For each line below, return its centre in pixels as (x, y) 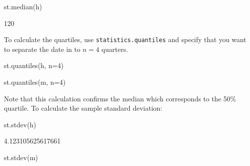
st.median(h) (23, 6)
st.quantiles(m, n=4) (35, 82)
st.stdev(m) (21, 157)
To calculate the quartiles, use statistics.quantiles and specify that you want (125, 39)
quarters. (115, 49)
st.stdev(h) (20, 124)
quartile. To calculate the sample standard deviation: (83, 108)
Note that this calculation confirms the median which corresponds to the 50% (120, 98)
